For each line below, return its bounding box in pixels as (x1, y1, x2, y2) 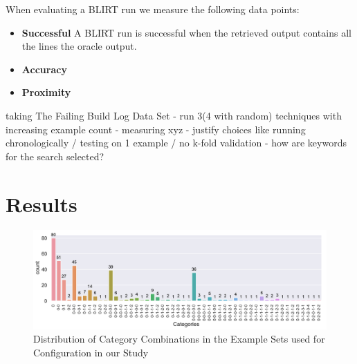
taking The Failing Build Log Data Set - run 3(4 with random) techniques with (6, 108, 342, 122)
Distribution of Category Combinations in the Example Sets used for (33, 332, 325, 346)
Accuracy (21, 61, 67, 76)
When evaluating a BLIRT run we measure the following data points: (6, 2, 300, 16)
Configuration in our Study (33, 345, 149, 359)
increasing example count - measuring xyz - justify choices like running (6, 122, 306, 136)
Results (6, 189, 77, 218)
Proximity (21, 85, 71, 99)
